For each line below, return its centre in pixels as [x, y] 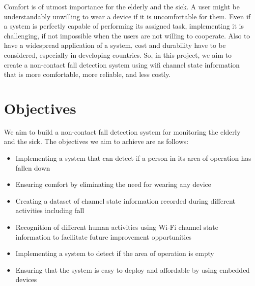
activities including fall [50, 210]
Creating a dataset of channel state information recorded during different [126, 200]
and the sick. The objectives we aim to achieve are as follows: [96, 141]
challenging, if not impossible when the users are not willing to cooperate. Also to [127, 35]
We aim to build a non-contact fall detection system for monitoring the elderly [122, 131]
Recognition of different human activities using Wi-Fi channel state [117, 227]
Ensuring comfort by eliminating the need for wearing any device [113, 184]
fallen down [33, 167]
